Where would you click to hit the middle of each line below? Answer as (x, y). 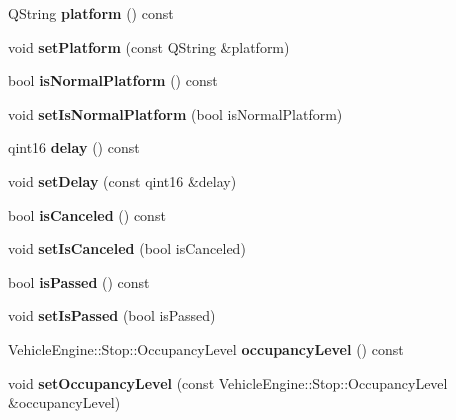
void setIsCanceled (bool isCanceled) (127, 248)
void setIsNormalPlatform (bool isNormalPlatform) (175, 113)
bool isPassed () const (79, 281)
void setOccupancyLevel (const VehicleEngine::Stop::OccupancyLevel (228, 382)
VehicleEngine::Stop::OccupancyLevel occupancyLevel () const (206, 348)
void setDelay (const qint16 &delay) (122, 180)
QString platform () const (91, 13)
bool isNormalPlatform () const (113, 80)
